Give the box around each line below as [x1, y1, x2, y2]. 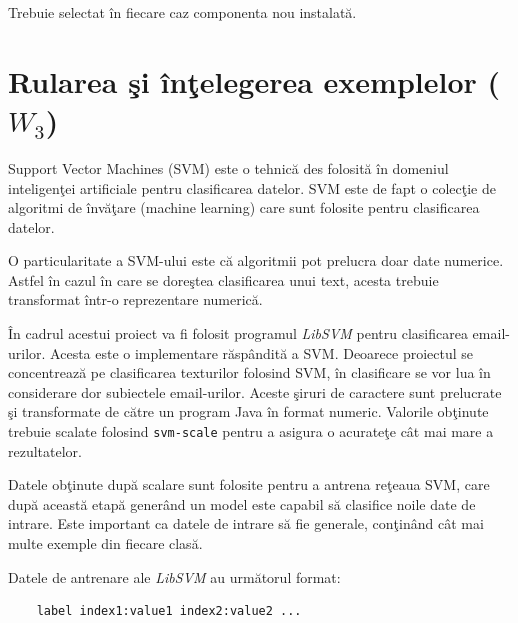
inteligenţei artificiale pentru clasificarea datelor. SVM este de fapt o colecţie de [8, 177, 496, 198]
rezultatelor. [8, 440, 82, 461]
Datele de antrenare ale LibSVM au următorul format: [8, 566, 341, 587]
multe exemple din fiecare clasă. [8, 533, 203, 554]
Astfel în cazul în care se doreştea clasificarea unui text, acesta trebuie [8, 269, 439, 290]
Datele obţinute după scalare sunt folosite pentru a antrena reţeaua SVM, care [8, 474, 490, 495]
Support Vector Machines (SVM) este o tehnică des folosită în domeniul [8, 157, 449, 178]
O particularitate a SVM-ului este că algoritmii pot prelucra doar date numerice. [8, 250, 504, 271]
